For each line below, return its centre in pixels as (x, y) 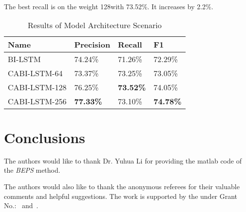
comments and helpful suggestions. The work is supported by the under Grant (121, 196)
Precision (92, 44)
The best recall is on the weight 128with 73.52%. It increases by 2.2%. (109, 6)
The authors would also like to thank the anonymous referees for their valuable (122, 186)
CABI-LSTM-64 (35, 73)
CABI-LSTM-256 (37, 101)
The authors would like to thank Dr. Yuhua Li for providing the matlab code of (123, 160)
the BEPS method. (32, 170)
